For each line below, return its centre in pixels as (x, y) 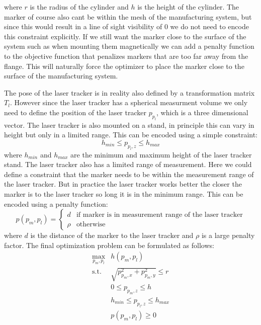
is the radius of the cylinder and (79, 7)
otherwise (91, 224)
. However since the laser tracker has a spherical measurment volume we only (129, 102)
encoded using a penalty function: (56, 204)
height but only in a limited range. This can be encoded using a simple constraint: (131, 135)
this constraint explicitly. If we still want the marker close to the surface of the (125, 36)
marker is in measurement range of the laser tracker (163, 215)
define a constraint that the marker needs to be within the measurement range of (129, 174)
